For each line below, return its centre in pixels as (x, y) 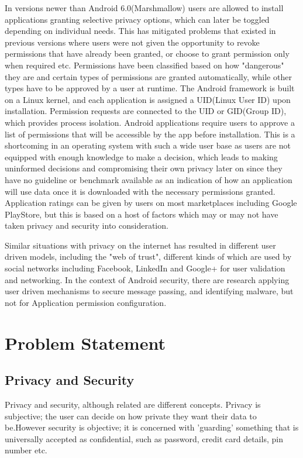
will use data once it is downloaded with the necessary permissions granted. (140, 191)
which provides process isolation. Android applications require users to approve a (150, 122)
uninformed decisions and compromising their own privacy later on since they (144, 168)
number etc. (26, 450)
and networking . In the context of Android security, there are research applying (147, 279)
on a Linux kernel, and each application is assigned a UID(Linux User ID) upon (148, 99)
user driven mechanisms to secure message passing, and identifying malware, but (149, 291)
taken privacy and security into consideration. (87, 225)
